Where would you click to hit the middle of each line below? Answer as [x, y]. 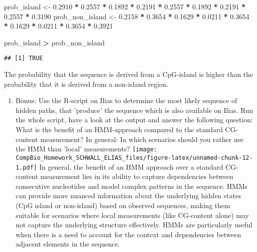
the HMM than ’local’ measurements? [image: [86, 149]
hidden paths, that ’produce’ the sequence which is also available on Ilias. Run [134, 110]
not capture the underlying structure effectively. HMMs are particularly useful [134, 225]
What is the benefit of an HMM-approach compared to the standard [119, 129]
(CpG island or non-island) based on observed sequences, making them [123, 205]
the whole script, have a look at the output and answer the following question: [134, 120]
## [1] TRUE [23, 58]
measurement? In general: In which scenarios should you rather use [142, 139]
